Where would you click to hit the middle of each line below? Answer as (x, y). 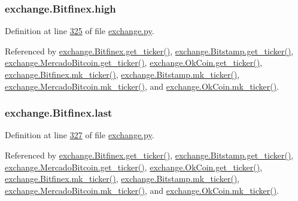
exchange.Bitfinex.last (59, 113)
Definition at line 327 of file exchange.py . (80, 135)
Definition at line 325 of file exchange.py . (80, 31)
